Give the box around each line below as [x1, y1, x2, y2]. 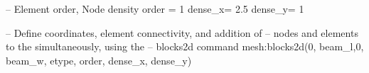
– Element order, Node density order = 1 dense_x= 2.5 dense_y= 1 [6, 1, 304, 16]
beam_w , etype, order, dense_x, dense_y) [6, 52, 192, 67]
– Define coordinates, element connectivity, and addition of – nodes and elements [6, 25, 358, 40]
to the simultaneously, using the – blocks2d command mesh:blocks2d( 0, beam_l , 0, [6, 39, 364, 54]
